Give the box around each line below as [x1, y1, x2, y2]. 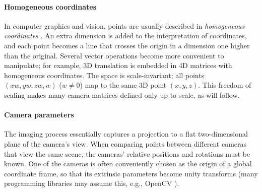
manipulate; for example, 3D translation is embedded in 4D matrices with [4, 60, 232, 71]
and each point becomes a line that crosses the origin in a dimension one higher [4, 40, 250, 50]
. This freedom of [198, 80, 251, 90]
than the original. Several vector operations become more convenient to [4, 50, 224, 60]
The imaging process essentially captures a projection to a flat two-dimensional [4, 129, 248, 139]
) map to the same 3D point [80, 80, 167, 90]
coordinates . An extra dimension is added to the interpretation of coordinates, [4, 30, 247, 41]
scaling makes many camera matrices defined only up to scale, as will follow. [4, 89, 240, 100]
